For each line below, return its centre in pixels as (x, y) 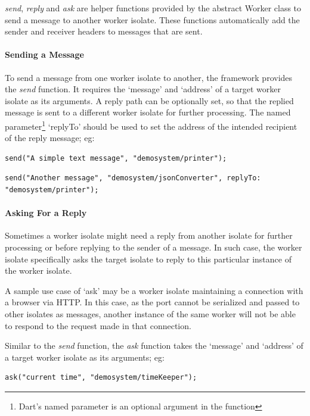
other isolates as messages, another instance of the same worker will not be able (150, 313)
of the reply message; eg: (50, 138)
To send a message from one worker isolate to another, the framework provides (149, 77)
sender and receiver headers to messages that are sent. (104, 31)
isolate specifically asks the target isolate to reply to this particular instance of (148, 259)
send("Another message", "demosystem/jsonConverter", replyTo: (133, 178)
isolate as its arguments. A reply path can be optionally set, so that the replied (149, 100)
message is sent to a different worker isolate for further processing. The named (148, 112)
